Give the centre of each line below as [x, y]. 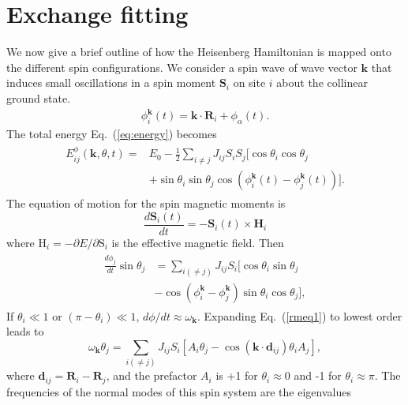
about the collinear [322, 82]
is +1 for [237, 375]
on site [249, 82]
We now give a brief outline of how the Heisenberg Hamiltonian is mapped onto [199, 52]
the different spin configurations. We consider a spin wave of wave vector [182, 67]
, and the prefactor [152, 375]
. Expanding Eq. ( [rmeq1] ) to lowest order [299, 315]
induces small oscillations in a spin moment [111, 82]
